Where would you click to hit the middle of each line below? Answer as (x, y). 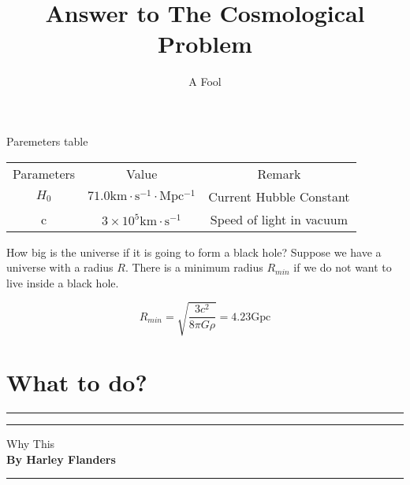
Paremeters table (47, 141)
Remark (279, 173)
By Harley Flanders (61, 459)
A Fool (205, 81)
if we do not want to (343, 267)
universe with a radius (60, 267)
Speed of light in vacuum (279, 219)
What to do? (77, 382)
